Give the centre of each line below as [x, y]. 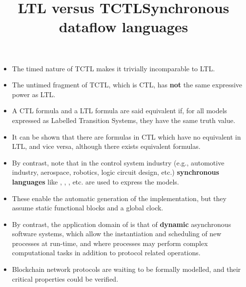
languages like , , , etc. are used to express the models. [95, 181]
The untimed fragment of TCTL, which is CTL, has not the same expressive [127, 85]
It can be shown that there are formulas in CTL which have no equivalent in [126, 136]
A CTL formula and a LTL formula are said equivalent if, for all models [120, 111]
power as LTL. [34, 94]
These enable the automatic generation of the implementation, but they [119, 198]
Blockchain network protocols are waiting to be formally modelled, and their [126, 269]
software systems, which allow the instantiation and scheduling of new [117, 234]
